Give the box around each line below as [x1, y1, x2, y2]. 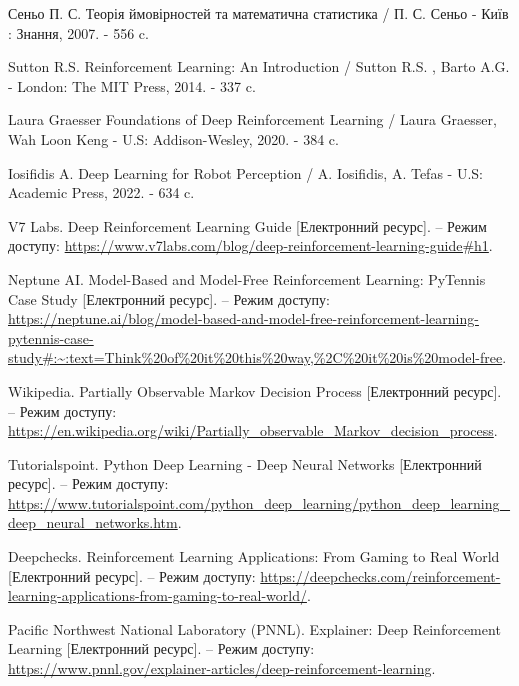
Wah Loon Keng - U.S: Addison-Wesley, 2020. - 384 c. [8, 128, 339, 149]
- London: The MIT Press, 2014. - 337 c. [8, 75, 256, 96]
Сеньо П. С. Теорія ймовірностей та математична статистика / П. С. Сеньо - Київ [8, 3, 509, 23]
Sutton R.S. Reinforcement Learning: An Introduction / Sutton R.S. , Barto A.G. [8, 56, 510, 77]
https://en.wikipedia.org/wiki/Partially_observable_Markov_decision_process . [8, 420, 498, 441]
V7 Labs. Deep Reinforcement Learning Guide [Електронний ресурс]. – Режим [8, 215, 487, 236]
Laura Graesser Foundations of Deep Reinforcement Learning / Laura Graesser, [8, 109, 497, 130]
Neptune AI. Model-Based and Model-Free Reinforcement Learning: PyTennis [8, 268, 486, 289]
